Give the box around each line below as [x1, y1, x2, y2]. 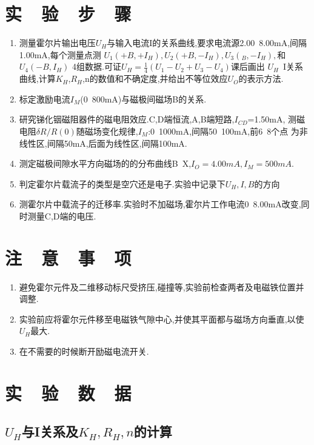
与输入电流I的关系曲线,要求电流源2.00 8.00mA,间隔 [107, 36, 307, 49]
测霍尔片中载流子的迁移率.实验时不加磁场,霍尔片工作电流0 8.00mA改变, [19, 198, 301, 210]
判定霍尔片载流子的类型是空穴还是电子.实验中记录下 [19, 177, 225, 190]
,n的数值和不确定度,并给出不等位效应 [82, 72, 228, 85]
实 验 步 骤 [5, 1, 132, 26]
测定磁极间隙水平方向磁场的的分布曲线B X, [19, 157, 192, 170]
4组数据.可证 [72, 60, 121, 73]
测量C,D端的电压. [27, 209, 96, 222]
